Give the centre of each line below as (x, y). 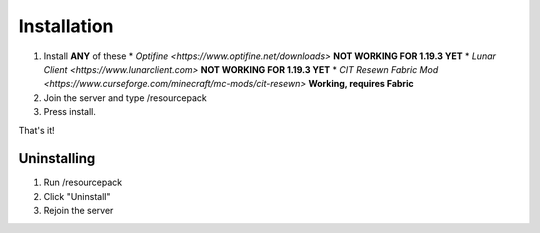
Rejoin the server (78, 211)
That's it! (36, 130)
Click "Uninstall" (77, 196)
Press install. (70, 112)
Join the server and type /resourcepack (125, 97)
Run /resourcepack (83, 182)
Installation (66, 26)
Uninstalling (57, 158)
